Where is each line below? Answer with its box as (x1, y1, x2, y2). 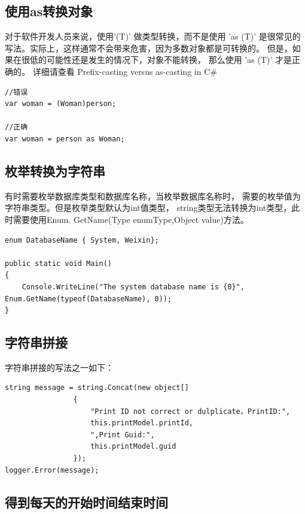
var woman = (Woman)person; (5, 99, 117, 108)
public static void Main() (5, 259, 112, 268)
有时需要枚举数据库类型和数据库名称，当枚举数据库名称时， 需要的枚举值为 (5, 189, 301, 202)
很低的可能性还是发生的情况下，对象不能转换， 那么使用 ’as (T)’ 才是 (21, 53, 292, 66)
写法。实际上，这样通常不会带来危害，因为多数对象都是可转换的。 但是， (5, 41, 292, 54)
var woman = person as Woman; (5, 134, 125, 143)
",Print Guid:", (90, 430, 155, 439)
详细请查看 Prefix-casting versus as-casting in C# (32, 65, 217, 77)
